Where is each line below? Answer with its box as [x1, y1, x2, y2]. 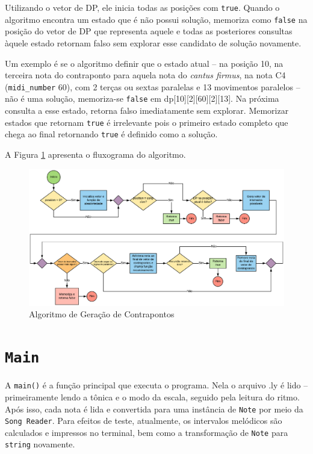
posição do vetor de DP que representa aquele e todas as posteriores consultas [5, 25, 293, 37]
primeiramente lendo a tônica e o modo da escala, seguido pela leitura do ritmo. [5, 390, 300, 403]
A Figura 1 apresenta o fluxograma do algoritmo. [5, 148, 186, 160]
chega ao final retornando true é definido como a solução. [5, 128, 218, 140]
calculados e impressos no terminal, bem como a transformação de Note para [5, 426, 288, 438]
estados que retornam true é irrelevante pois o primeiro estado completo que [5, 116, 288, 128]
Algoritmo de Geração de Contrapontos [29, 308, 175, 320]
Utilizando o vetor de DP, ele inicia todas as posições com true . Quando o [5, 1, 280, 13]
